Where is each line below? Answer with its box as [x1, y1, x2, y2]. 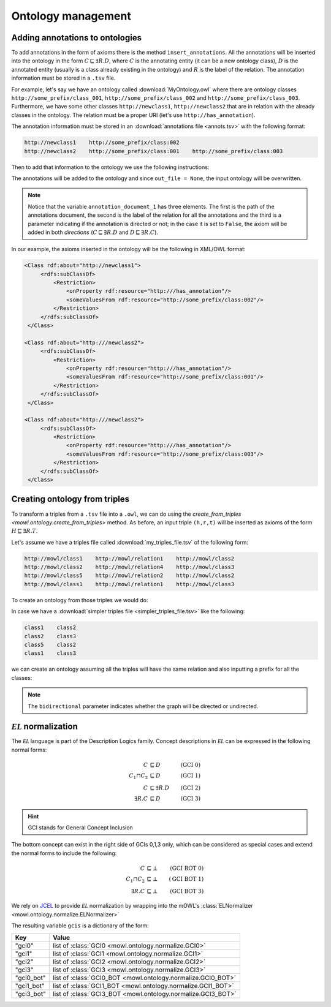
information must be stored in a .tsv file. [11, 74, 116, 82]
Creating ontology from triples [11, 494, 130, 505]
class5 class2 [24, 641, 77, 648]
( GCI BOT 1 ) [169, 875, 204, 882]
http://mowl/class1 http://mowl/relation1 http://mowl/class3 [24, 581, 235, 587]
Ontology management [11, 9, 131, 23]
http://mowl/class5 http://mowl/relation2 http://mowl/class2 [24, 572, 235, 579]
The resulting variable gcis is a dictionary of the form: [11, 922, 150, 929]
